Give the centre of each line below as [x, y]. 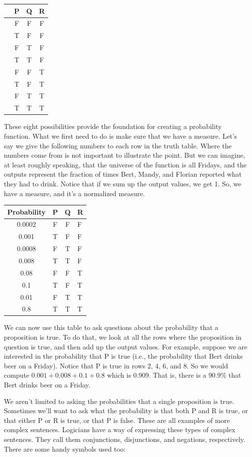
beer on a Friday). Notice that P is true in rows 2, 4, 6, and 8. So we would [116, 365]
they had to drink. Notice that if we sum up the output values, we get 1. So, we [123, 183]
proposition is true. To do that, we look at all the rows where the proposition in [123, 337]
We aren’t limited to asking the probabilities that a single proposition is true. [119, 401]
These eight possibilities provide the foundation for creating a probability [113, 126]
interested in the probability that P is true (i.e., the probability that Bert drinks [124, 356]
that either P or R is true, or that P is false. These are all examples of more [117, 420]
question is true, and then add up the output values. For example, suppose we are [126, 346]
